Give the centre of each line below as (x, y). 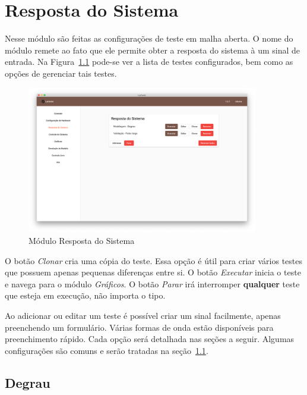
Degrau (28, 382)
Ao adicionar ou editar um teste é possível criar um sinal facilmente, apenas (143, 316)
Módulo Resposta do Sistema (82, 241)
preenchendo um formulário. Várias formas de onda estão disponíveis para (139, 327)
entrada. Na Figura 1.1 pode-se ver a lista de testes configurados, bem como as (149, 62)
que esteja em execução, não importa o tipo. (85, 295)
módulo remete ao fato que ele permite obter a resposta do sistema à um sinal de (153, 50)
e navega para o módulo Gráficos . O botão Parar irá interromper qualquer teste (152, 283)
